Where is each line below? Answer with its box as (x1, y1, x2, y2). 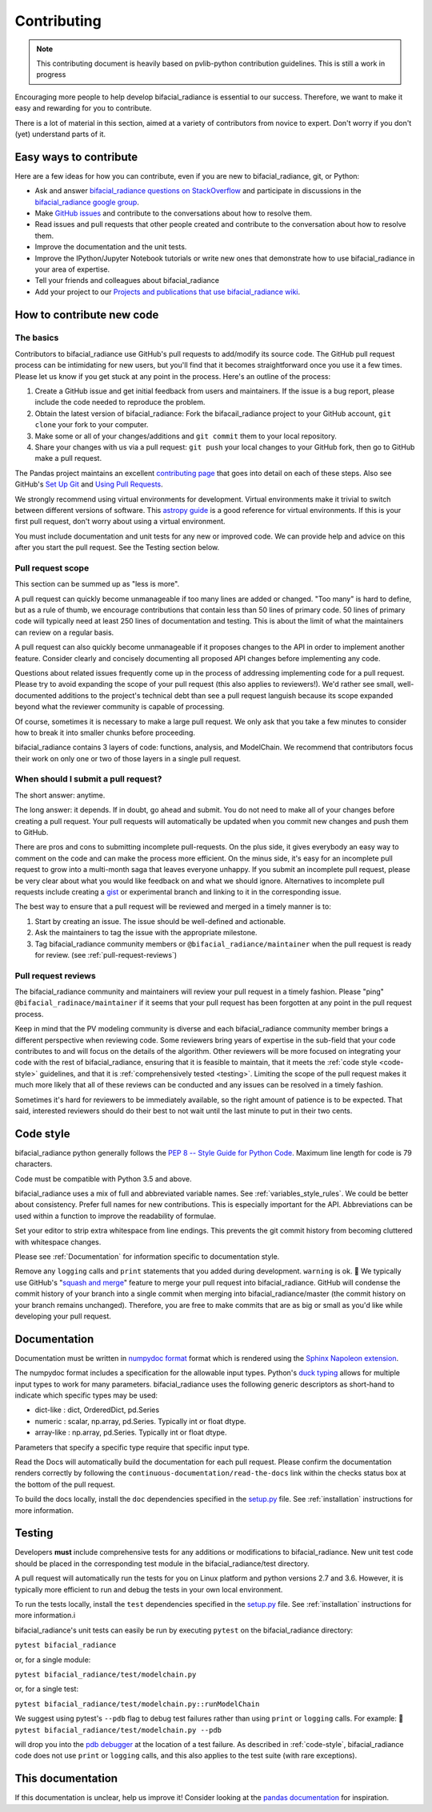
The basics (14, 333, 59, 344)
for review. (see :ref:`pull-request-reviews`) (34, 950, 178, 959)
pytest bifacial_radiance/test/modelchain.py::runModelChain (14, 1699, 260, 1709)
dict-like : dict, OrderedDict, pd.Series (34, 1405, 160, 1414)
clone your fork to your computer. (34, 420, 149, 430)
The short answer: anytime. (14, 790, 106, 800)
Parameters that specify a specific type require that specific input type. (14, 1443, 250, 1452)
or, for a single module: (14, 1655, 91, 1665)
